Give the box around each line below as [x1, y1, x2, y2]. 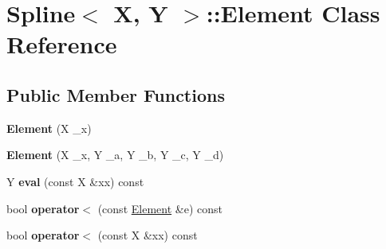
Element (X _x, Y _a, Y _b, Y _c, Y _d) [6, 146, 224, 163]
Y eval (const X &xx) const [6, 173, 144, 189]
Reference [6, 28, 117, 60]
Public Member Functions [6, 82, 225, 107]
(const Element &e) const [97, 200, 223, 216]
